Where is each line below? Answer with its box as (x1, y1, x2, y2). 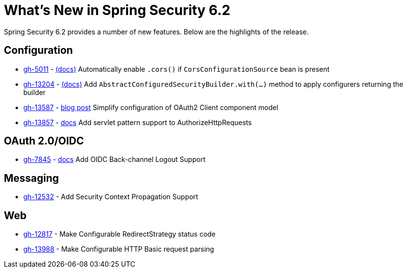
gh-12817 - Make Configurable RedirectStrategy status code (23, 230, 216, 239)
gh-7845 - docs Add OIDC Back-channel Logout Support (23, 155, 206, 164)
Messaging (4, 172, 59, 184)
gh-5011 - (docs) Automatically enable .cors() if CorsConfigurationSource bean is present (23, 64, 330, 73)
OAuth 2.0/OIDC (4, 135, 84, 147)
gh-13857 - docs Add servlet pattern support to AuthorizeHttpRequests (23, 118, 252, 127)
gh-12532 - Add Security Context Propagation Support (23, 192, 198, 201)
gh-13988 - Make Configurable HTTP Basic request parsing (23, 245, 214, 254)
